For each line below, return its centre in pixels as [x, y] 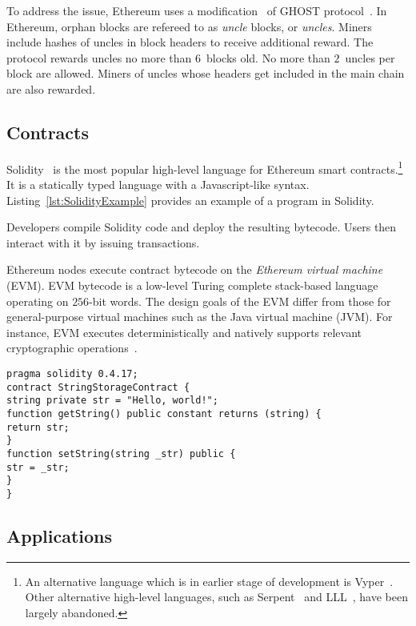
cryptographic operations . [72, 348]
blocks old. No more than [268, 57]
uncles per [370, 57]
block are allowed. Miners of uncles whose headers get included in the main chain [206, 73]
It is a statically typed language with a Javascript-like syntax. [158, 185]
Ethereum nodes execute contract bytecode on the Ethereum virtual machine [195, 269]
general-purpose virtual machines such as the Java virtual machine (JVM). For [200, 317]
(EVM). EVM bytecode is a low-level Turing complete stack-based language [192, 285]
